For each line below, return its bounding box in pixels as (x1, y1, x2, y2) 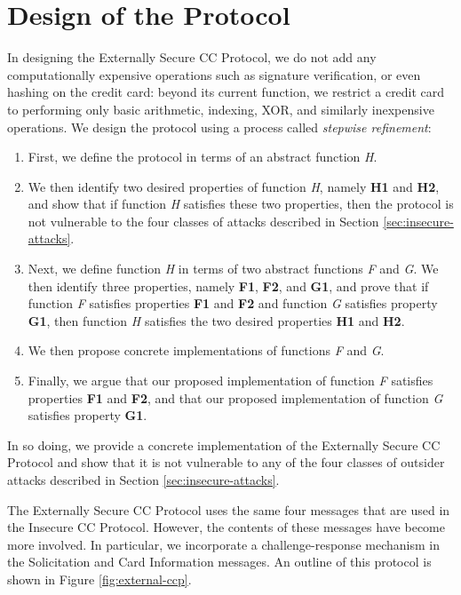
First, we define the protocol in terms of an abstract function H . (28, 147, 378, 166)
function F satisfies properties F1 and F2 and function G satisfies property (28, 294, 438, 313)
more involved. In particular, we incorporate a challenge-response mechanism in (7, 535, 440, 553)
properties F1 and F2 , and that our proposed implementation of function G (28, 388, 443, 407)
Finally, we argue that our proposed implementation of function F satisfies (28, 371, 433, 390)
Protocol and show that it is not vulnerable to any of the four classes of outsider (7, 453, 445, 472)
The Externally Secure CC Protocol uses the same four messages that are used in (7, 500, 450, 519)
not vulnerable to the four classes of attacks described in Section (28, 211, 379, 230)
